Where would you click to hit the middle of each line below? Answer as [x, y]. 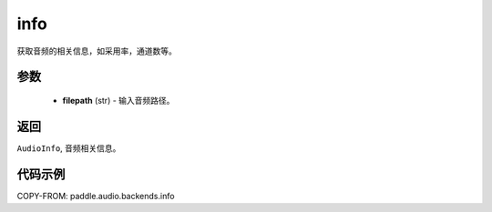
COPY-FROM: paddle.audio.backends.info [96, 196]
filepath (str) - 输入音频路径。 [118, 100]
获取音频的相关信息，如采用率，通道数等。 [97, 51]
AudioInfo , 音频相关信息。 [69, 148]
